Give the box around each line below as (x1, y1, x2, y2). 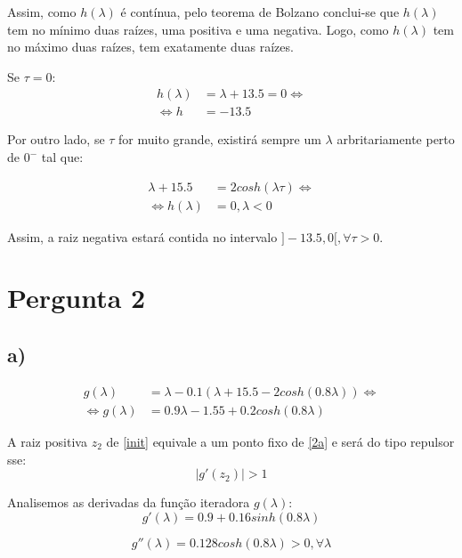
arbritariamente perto (336, 130, 455, 149)
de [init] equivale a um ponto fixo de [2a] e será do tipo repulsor (106, 432, 455, 450)
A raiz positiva (7, 432, 87, 450)
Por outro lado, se (7, 130, 105, 149)
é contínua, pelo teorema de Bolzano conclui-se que (120, 3, 400, 20)
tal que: (41, 148, 84, 166)
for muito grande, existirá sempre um (118, 130, 321, 149)
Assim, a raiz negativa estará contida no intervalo (7, 227, 278, 246)
